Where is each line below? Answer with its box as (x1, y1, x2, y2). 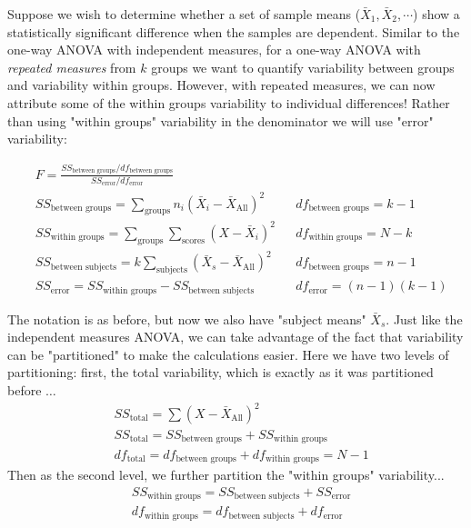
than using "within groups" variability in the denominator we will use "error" (7, 111, 434, 130)
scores (181, 235, 205, 245)
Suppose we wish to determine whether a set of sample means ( (7, 5, 361, 23)
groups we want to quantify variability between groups (151, 57, 455, 76)
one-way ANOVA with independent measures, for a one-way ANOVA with (7, 40, 421, 59)
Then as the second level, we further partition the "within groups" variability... (7, 464, 445, 483)
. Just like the (386, 309, 463, 328)
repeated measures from (7, 57, 136, 76)
